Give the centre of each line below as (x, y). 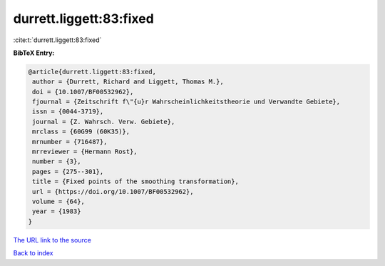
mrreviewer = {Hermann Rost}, (85, 152)
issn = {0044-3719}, (68, 112)
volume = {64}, (59, 201)
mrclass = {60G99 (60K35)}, (81, 132)
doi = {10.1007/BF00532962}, (83, 92)
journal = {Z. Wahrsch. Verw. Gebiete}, (104, 122)
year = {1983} (57, 211)
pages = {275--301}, (68, 172)
